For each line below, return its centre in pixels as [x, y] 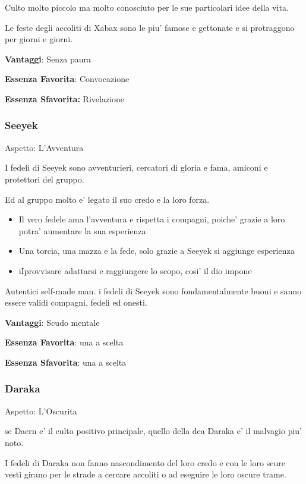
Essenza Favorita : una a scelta [64, 342]
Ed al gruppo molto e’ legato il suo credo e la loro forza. [107, 199]
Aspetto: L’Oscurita [41, 411]
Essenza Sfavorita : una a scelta [66, 362]
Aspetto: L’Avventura [44, 147]
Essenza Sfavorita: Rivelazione [65, 98]
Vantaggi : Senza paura [48, 59]
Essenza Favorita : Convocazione [67, 79]
